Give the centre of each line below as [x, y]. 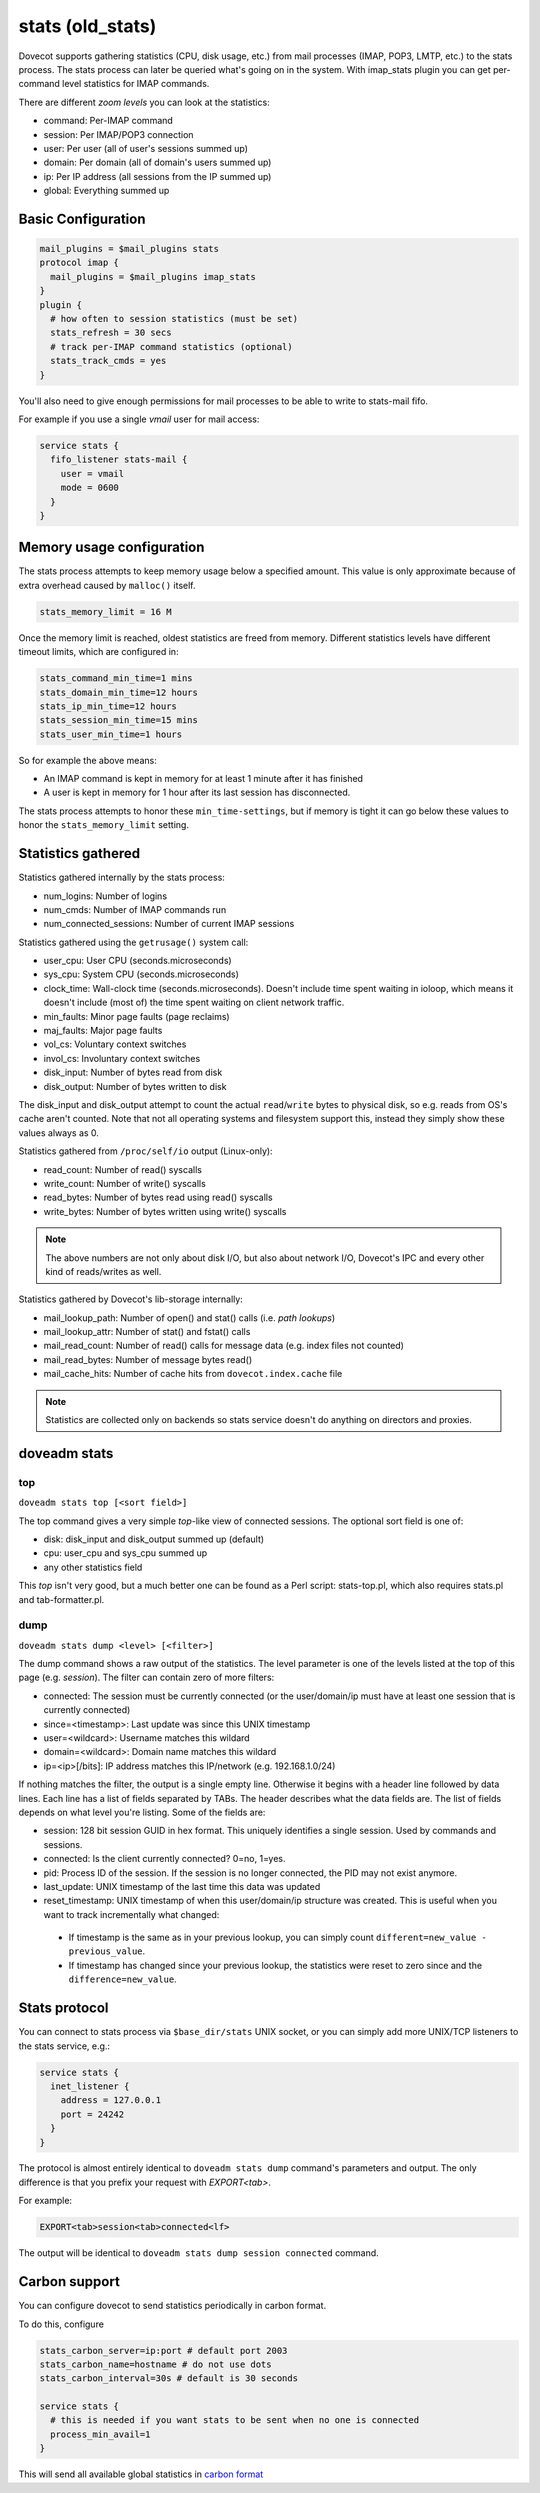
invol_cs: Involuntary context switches [122, 1058]
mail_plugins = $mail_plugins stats [129, 249]
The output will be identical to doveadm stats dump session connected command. [198, 2253]
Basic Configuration [82, 218]
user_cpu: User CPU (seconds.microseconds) [137, 961]
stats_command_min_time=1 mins [116, 678]
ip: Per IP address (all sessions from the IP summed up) [157, 176]
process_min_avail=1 [100, 2434]
